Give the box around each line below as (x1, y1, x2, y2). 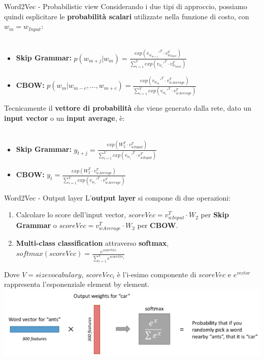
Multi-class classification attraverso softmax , (16, 238, 169, 248)
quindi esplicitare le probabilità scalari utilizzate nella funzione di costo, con (4, 11, 249, 21)
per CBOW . (137, 220, 178, 231)
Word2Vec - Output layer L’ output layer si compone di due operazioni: (4, 192, 231, 203)
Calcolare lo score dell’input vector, (16, 209, 126, 220)
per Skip (201, 209, 229, 220)
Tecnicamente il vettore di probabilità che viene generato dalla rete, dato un (4, 103, 252, 113)
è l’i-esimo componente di (117, 269, 196, 279)
